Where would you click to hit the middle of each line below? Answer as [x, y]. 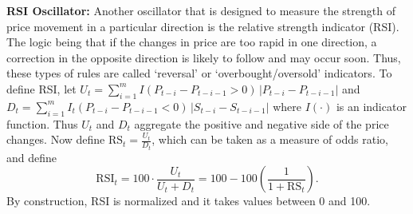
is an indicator [371, 106]
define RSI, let [41, 88]
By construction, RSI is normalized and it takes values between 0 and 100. [189, 201]
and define [32, 157]
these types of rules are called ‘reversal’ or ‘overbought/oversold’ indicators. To [199, 73]
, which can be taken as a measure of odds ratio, [270, 139]
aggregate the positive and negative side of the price [262, 123]
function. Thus [42, 123]
